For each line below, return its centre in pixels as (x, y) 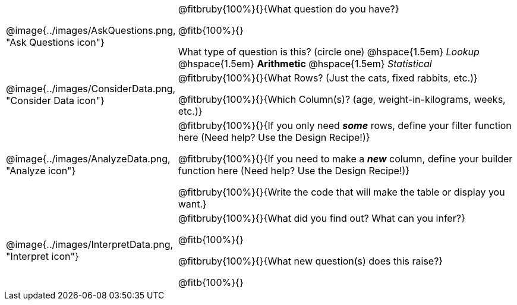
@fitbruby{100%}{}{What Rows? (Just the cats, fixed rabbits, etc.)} (328, 78)
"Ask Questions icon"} (55, 42)
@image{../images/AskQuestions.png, (91, 30)
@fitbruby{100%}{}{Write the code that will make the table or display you (341, 192)
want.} (192, 204)
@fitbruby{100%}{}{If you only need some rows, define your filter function (345, 125)
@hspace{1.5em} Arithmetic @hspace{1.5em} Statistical (305, 64)
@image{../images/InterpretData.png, (90, 244)
